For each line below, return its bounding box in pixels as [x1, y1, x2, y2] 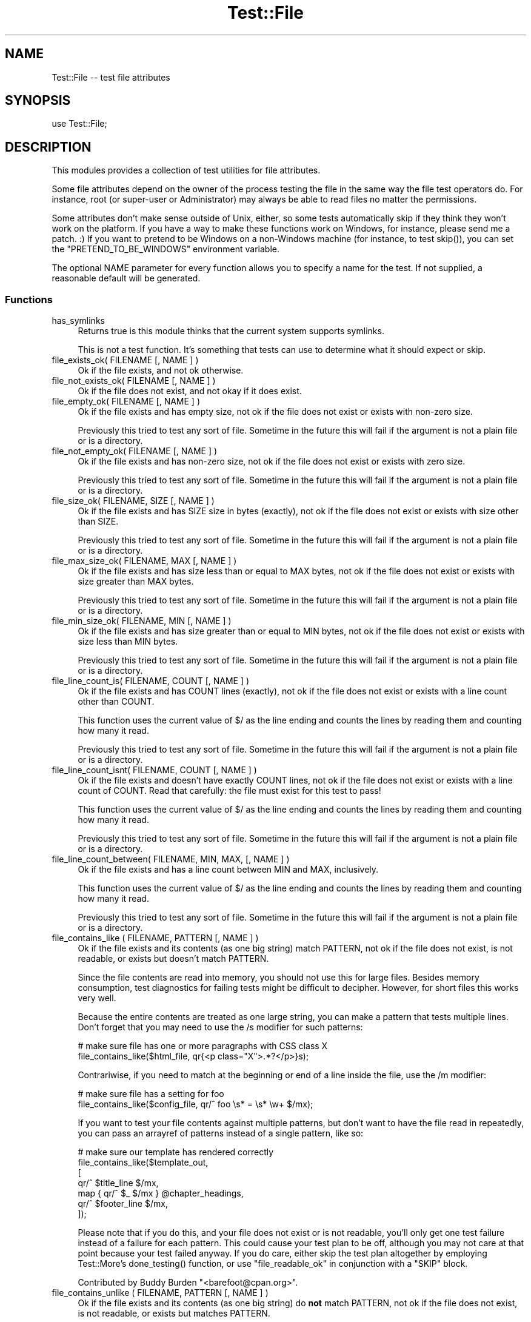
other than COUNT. [78, 696, 155, 707]
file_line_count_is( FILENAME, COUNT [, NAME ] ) [52, 676, 250, 686]
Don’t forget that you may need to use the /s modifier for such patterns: [78, 1022, 363, 1033]
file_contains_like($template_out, [78, 1157, 209, 1168]
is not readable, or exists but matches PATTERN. [78, 1308, 270, 1319]
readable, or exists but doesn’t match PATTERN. [78, 953, 269, 964]
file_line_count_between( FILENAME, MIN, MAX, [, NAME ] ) [52, 854, 290, 865]
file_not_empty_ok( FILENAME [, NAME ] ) [52, 446, 218, 457]
